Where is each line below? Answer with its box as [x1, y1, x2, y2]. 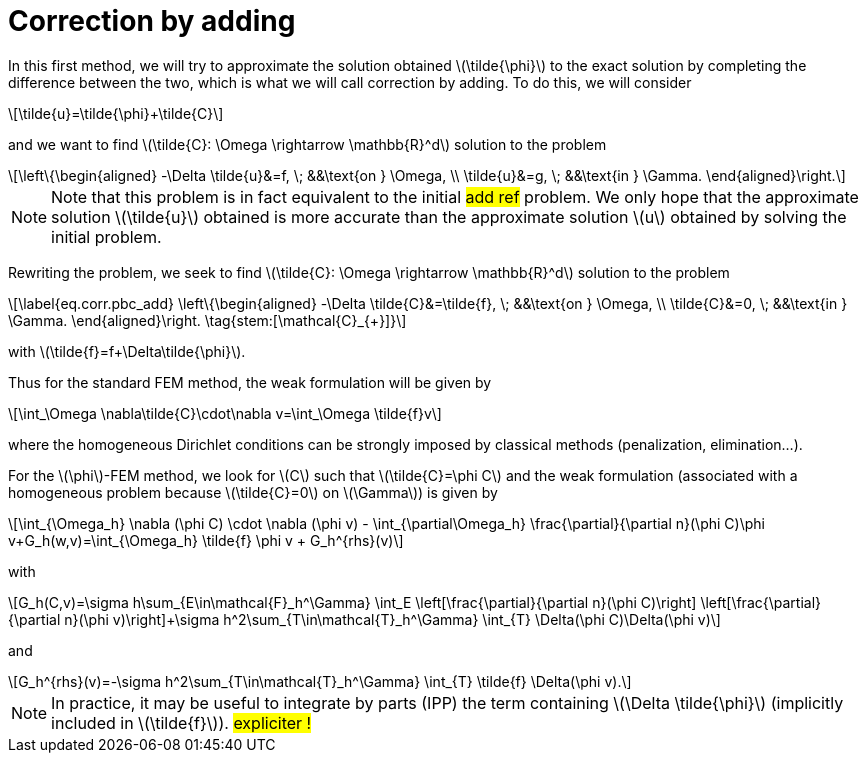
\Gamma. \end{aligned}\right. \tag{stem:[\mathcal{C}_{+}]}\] [8, 311, 407, 329]
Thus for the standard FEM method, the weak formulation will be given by [8, 373, 492, 391]
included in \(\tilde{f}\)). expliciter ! [51, 712, 312, 733]
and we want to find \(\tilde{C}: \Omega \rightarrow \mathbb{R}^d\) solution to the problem [8, 135, 607, 153]
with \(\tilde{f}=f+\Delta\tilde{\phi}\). [8, 342, 246, 360]
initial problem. [51, 226, 162, 247]
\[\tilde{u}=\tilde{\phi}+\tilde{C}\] [8, 104, 224, 122]
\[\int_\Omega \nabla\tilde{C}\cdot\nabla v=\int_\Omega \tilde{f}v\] [8, 404, 442, 422]
